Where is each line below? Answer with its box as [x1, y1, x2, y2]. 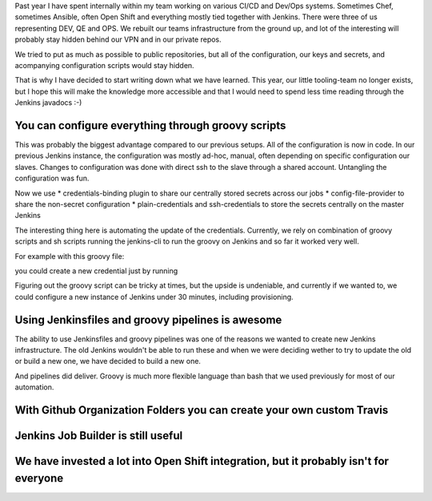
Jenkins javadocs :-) [14, 98, 82, 107]
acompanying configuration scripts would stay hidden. [14, 60, 195, 70]
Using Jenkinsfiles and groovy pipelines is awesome [14, 313, 282, 326]
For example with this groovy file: [14, 251, 125, 261]
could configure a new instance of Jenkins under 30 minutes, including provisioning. [14, 292, 294, 301]
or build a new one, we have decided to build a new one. [14, 357, 202, 366]
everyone [14, 471, 64, 485]
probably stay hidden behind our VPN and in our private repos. [14, 34, 222, 44]
